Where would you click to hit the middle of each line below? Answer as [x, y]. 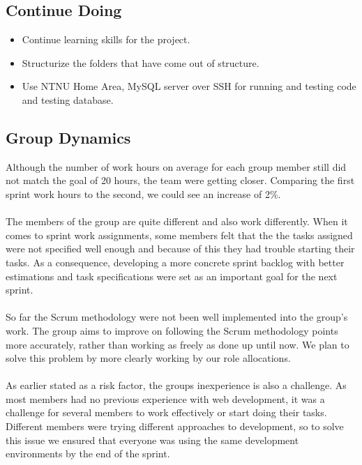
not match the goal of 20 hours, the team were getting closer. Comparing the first [180, 180]
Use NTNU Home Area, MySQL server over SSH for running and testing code [189, 86]
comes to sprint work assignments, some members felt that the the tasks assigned [179, 235]
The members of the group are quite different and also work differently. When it [177, 221]
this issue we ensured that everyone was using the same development [152, 440]
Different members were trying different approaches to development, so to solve [175, 426]
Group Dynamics [68, 137]
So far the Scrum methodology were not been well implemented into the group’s [177, 317]
